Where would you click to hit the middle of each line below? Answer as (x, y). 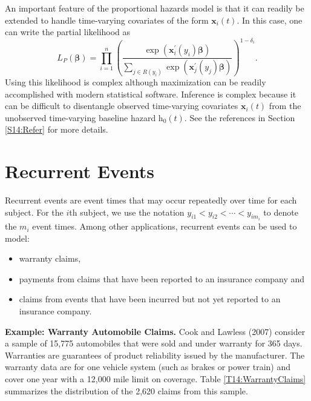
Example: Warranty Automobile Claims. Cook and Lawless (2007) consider (155, 331)
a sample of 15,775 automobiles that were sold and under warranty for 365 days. (154, 343)
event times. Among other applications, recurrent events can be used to (165, 226)
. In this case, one (270, 20)
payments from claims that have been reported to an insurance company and (162, 278)
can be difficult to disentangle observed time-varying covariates (122, 106)
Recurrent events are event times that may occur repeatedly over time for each (151, 200)
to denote (281, 212)
